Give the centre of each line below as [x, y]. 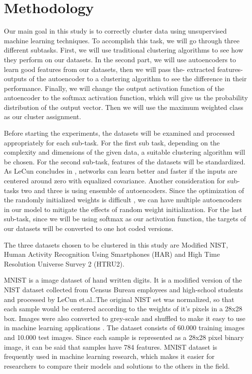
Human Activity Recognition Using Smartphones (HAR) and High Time [112, 254]
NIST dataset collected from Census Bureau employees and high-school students [124, 289]
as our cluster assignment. [43, 116]
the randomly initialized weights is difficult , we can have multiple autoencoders [123, 200]
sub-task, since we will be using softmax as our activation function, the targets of [125, 219]
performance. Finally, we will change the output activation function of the [114, 88]
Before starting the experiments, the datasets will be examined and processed [119, 133]
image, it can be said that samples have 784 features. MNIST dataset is [111, 347]
